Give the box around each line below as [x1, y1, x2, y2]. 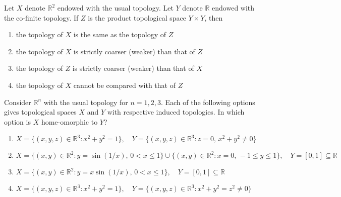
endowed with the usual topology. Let [57, 3, 174, 13]
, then [204, 12, 223, 23]
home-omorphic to [41, 116, 98, 127]
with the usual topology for [43, 96, 128, 107]
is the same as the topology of [73, 29, 166, 40]
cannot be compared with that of [73, 79, 176, 90]
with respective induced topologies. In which [107, 107, 245, 117]
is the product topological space [88, 12, 186, 23]
